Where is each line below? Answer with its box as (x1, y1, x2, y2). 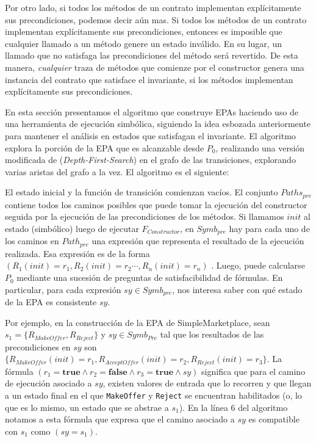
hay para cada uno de (229, 222, 310, 234)
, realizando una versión (215, 141, 305, 154)
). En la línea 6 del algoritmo (179, 400, 288, 413)
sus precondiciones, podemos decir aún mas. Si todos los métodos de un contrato (5, 13, 307, 26)
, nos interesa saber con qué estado (172, 283, 303, 295)
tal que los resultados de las (160, 328, 264, 341)
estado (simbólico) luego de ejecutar (5, 222, 139, 234)
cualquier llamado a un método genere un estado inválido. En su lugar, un (5, 37, 282, 49)
